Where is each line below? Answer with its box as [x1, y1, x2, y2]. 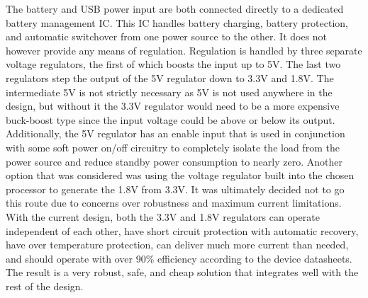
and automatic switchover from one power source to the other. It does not [6, 29, 328, 44]
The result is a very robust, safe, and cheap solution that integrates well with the [6, 265, 359, 280]
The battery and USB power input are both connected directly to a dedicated [6, 1, 344, 16]
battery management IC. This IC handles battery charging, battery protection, [6, 15, 348, 30]
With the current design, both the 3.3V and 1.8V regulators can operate [6, 209, 320, 224]
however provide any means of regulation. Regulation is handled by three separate [6, 42, 362, 57]
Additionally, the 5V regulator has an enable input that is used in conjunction [6, 126, 345, 141]
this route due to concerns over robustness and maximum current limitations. [6, 195, 342, 210]
